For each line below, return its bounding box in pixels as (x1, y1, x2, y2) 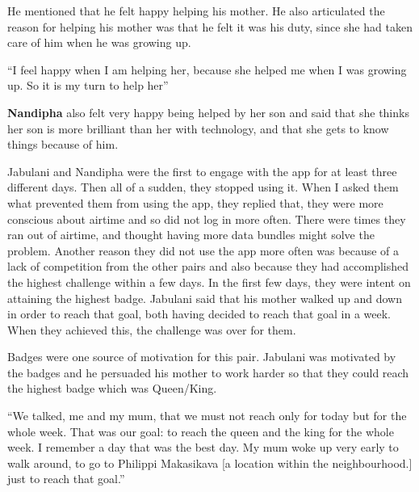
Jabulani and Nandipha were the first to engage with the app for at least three (7, 162, 397, 179)
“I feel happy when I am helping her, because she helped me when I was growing (7, 61, 407, 78)
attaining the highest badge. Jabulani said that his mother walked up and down (7, 289, 402, 306)
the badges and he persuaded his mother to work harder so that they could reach (7, 364, 409, 381)
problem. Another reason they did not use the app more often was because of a (7, 242, 400, 259)
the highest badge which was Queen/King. (7, 380, 217, 397)
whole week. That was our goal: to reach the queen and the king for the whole (7, 423, 394, 439)
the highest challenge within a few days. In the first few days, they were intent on (7, 273, 411, 290)
